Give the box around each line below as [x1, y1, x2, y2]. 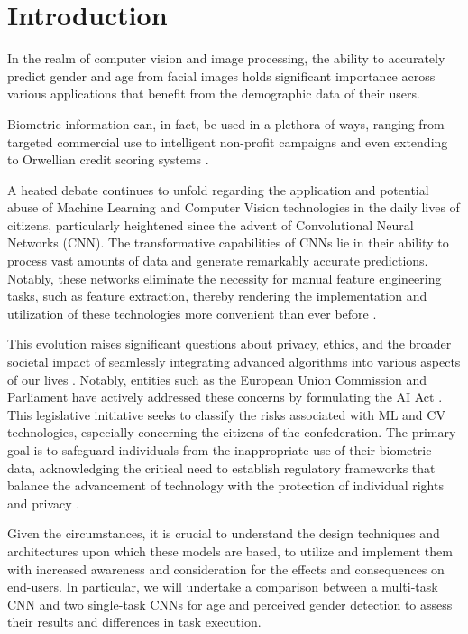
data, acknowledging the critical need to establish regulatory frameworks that [7, 458, 436, 477]
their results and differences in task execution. [7, 612, 262, 631]
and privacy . [7, 493, 80, 512]
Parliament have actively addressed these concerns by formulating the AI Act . [7, 387, 443, 406]
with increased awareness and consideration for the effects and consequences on [7, 559, 445, 578]
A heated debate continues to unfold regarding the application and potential [7, 180, 429, 199]
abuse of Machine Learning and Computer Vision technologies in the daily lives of [7, 198, 460, 217]
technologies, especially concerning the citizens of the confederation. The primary [7, 423, 456, 442]
